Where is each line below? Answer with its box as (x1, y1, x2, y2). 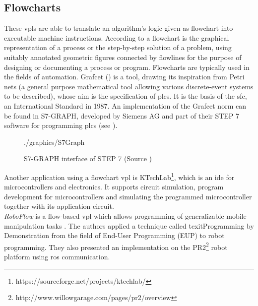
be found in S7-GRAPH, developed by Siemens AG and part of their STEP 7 (4, 110, 240, 121)
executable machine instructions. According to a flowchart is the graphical (4, 32, 229, 43)
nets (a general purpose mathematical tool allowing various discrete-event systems (4, 81, 254, 91)
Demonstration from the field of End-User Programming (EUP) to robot (4, 230, 225, 241)
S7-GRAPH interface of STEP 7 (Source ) (24, 153, 152, 164)
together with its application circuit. (4, 201, 114, 211)
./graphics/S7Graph (24, 136, 85, 147)
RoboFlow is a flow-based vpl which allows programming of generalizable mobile (4, 210, 247, 221)
